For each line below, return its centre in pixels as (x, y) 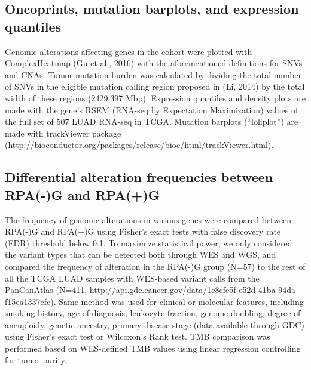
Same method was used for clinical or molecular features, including (181, 301)
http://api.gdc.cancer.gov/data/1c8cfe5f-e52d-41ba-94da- (194, 290)
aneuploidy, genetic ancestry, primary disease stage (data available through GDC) (155, 324)
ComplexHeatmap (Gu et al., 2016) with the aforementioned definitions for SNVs (154, 63)
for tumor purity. (36, 360)
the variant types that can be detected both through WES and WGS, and (141, 255)
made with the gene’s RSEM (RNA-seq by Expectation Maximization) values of (152, 110)
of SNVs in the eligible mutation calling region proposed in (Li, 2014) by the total (155, 86)
